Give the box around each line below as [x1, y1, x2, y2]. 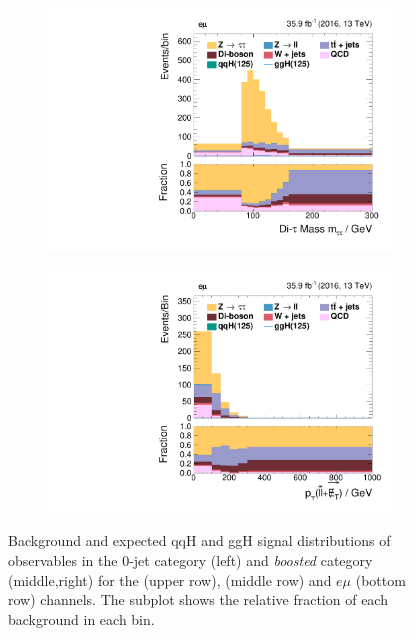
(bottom [355, 569, 406, 590]
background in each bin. [8, 608, 155, 629]
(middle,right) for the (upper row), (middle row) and [8, 569, 332, 590]
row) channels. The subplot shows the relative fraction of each [8, 589, 388, 610]
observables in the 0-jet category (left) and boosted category [8, 550, 373, 570]
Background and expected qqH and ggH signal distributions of [8, 530, 391, 551]
